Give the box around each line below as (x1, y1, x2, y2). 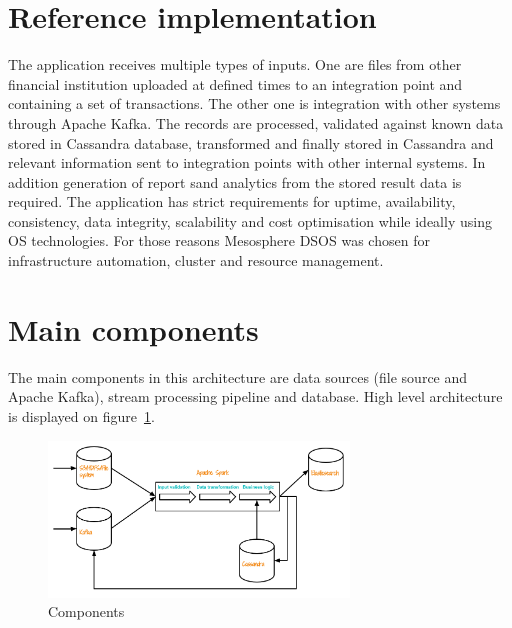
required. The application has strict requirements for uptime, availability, (8, 191, 456, 212)
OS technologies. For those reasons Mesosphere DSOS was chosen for (8, 230, 430, 251)
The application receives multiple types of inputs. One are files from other (8, 54, 462, 75)
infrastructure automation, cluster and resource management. (8, 250, 384, 271)
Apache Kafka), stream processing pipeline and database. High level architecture (8, 386, 503, 407)
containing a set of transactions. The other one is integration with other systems (8, 93, 501, 114)
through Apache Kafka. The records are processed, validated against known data (8, 112, 504, 133)
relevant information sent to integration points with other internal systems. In (8, 152, 486, 173)
